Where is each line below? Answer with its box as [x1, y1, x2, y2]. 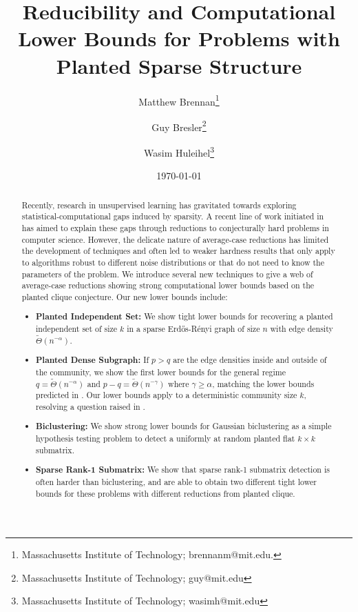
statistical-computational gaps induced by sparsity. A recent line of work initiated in [21, 210, 324, 222]
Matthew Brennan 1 [138, 92, 220, 108]
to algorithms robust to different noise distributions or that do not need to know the [21, 256, 324, 268]
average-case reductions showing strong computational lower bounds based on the [21, 279, 315, 291]
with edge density [270, 323, 333, 335]
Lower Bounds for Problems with [18, 24, 340, 52]
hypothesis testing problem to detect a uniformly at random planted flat [36, 433, 295, 444]
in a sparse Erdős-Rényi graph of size [127, 323, 260, 335]
